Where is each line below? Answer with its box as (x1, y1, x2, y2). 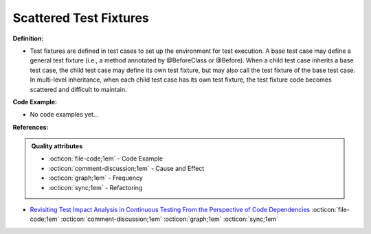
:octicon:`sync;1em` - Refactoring (48, 183, 143, 191)
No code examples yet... (30, 110, 99, 119)
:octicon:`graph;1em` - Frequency (48, 174, 144, 182)
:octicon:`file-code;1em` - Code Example (48, 154, 164, 163)
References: (12, 123, 49, 131)
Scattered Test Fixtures (12, 10, 149, 25)
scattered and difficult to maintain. (30, 85, 127, 93)
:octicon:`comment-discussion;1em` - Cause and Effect (48, 164, 205, 172)
